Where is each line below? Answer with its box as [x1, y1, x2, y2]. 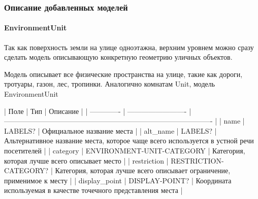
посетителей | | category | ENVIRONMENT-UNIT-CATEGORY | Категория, [4, 145, 245, 155]
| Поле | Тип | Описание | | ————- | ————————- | [4, 105, 191, 116]
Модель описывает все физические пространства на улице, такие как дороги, [4, 68, 243, 79]
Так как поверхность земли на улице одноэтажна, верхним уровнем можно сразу [4, 42, 254, 52]
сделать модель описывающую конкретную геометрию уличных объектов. [4, 52, 233, 62]
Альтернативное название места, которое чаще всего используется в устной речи [4, 135, 254, 146]
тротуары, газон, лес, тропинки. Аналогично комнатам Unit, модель [4, 78, 215, 89]
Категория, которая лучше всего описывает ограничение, [55, 165, 231, 176]
